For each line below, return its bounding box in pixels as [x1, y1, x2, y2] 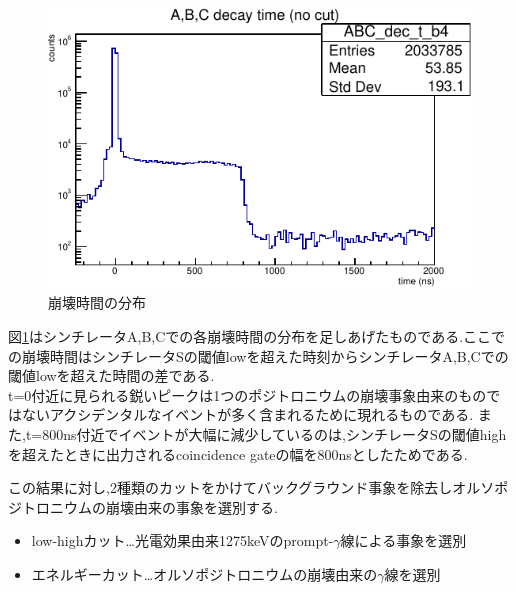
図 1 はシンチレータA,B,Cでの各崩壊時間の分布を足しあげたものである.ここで [8, 326, 506, 346]
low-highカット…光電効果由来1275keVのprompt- [31, 530, 334, 551]
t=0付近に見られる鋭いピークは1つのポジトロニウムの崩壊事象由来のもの [8, 384, 487, 405]
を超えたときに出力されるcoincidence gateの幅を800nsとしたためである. [8, 443, 468, 464]
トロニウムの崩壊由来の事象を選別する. [21, 496, 278, 517]
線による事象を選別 [340, 530, 467, 551]
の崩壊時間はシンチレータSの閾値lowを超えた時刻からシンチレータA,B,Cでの [8, 345, 509, 366]
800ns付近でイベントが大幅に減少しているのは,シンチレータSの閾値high [42, 423, 507, 444]
